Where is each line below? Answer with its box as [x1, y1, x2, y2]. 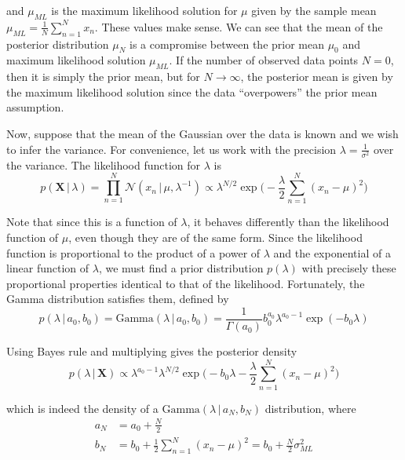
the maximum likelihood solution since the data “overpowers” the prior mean [6, 83, 378, 100]
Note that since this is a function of [6, 214, 177, 230]
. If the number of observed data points [169, 52, 359, 68]
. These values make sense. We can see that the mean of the [94, 18, 383, 35]
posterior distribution [6, 35, 109, 52]
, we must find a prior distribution [98, 260, 264, 276]
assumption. [6, 99, 64, 115]
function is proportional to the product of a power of [6, 244, 261, 261]
